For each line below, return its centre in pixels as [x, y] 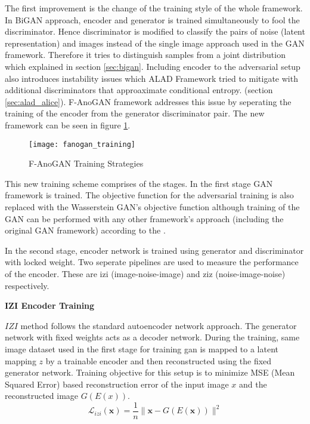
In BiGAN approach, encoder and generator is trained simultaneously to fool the [152, 19]
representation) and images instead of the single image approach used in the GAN [155, 43]
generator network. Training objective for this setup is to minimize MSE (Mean [150, 372]
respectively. [27, 285]
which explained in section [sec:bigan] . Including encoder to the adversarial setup [153, 66]
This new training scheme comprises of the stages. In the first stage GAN [139, 183]
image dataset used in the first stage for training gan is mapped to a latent [142, 348]
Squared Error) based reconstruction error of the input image [117, 384]
